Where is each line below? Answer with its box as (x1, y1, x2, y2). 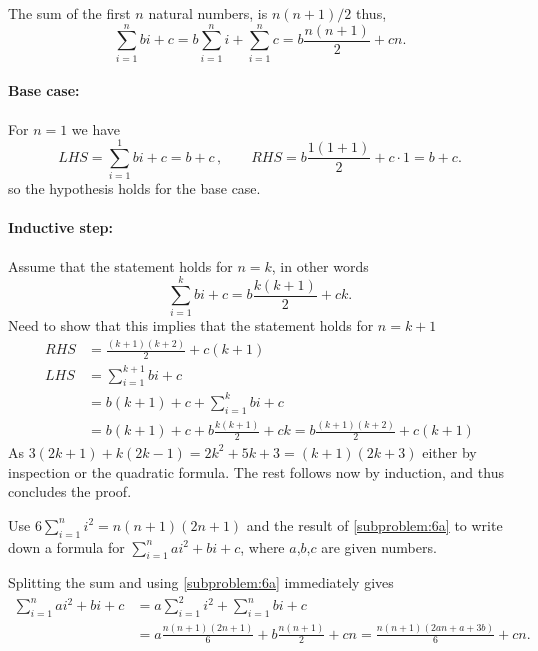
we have (71, 118, 121, 139)
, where (240, 536, 285, 557)
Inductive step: (8, 217, 114, 238)
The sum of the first (8, 3, 131, 23)
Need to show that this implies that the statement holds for (8, 315, 374, 336)
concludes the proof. (8, 481, 132, 502)
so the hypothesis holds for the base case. (8, 178, 261, 199)
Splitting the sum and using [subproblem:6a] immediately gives (8, 572, 394, 593)
